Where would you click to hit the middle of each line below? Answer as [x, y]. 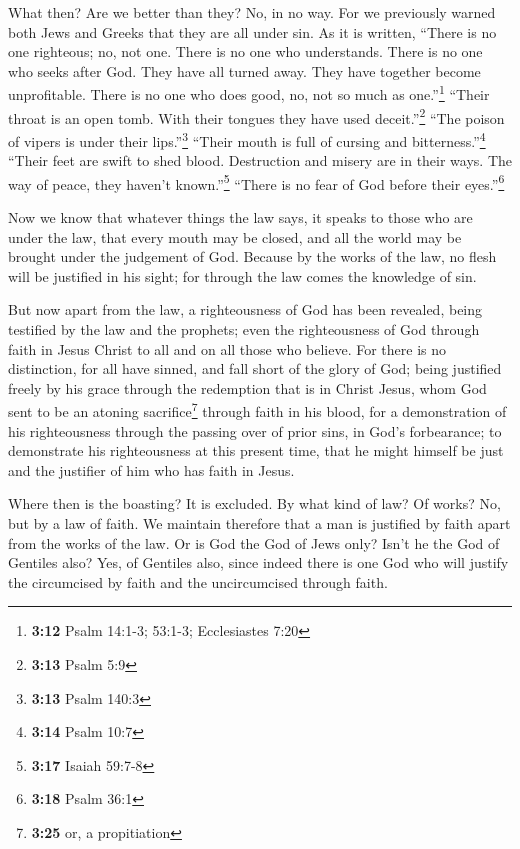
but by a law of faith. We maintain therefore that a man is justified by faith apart [259, 522]
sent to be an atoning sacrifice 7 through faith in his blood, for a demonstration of [257, 409]
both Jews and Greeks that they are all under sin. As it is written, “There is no [252, 31]
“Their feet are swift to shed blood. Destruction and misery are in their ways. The [260, 160]
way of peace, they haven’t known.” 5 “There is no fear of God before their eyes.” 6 [256, 182]
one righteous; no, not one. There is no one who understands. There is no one [245, 51]
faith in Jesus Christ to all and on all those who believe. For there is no [227, 348]
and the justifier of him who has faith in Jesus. [151, 469]
